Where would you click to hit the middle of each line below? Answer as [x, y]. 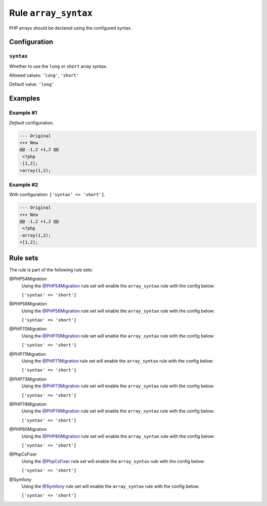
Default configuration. [31, 123]
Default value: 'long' [32, 84]
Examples [25, 99]
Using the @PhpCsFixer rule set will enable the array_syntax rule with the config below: [113, 461]
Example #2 [24, 184]
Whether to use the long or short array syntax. [58, 66]
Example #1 [23, 113]
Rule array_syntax [51, 13]
